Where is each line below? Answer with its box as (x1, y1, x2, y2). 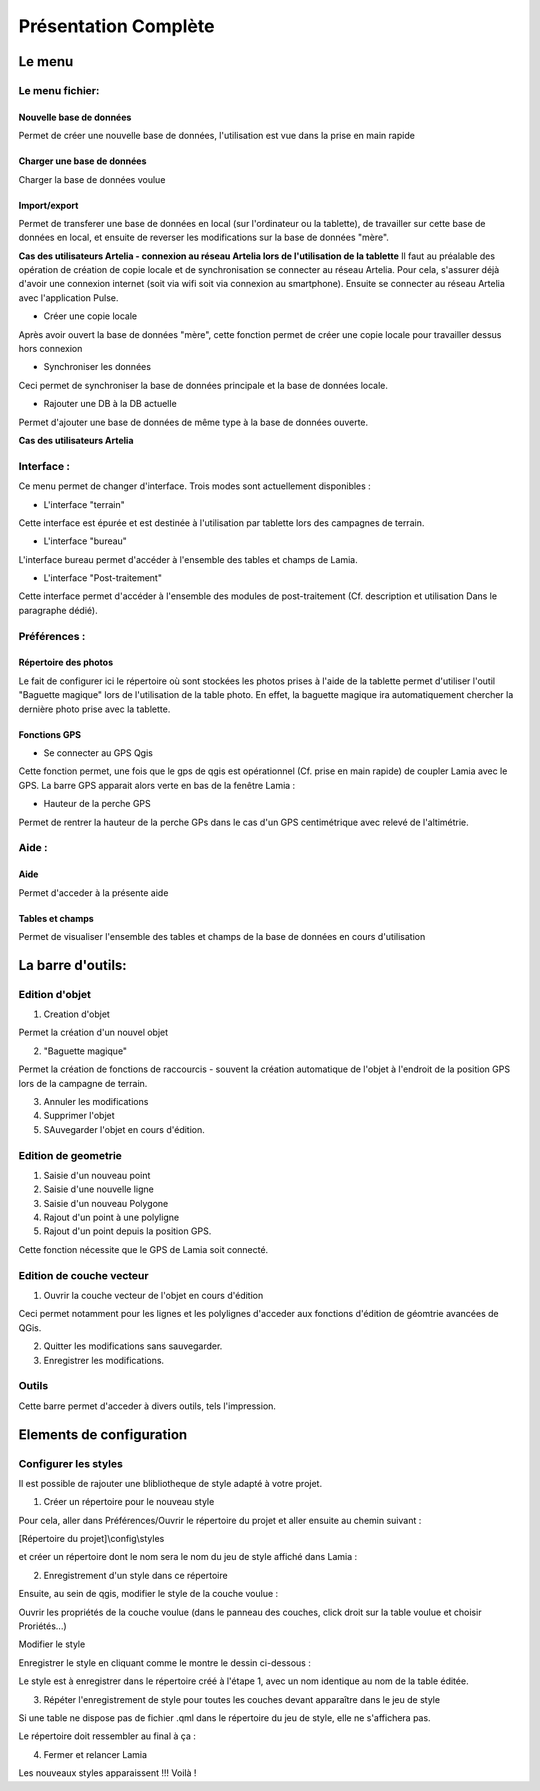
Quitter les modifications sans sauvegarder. (43, 1340, 223, 1352)
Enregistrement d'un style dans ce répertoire (43, 1569, 229, 1581)
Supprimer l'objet (43, 1110, 115, 1122)
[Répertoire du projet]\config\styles (18, 1533, 165, 1545)
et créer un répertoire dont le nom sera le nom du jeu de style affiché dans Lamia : (18, 1551, 358, 1563)
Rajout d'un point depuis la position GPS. (43, 1225, 212, 1237)
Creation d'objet (43, 1008, 110, 1020)
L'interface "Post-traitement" (43, 572, 162, 584)
